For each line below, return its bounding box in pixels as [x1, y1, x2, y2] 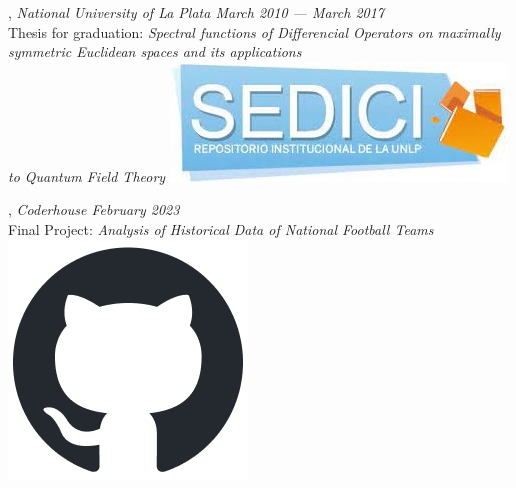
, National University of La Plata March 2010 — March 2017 [8, 2, 385, 22]
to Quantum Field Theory [8, 165, 166, 186]
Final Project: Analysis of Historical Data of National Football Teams [8, 218, 434, 239]
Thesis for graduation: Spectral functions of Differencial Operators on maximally [8, 21, 501, 42]
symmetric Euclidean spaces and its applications [8, 41, 302, 62]
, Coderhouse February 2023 [8, 199, 180, 220]
